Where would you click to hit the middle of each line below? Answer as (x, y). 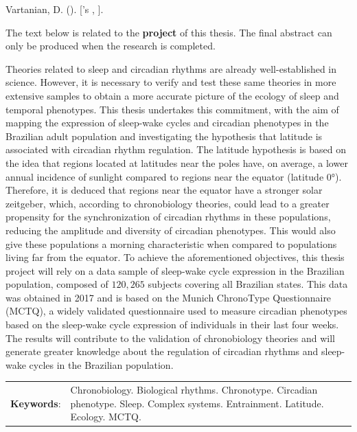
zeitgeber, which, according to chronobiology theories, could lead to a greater (168, 203)
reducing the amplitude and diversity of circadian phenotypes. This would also (171, 230)
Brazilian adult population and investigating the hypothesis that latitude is (164, 136)
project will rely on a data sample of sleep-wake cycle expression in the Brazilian (175, 270)
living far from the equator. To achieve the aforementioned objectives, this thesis (175, 257)
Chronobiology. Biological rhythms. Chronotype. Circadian (194, 390)
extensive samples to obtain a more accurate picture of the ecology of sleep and (172, 95)
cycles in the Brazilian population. (101, 364)
